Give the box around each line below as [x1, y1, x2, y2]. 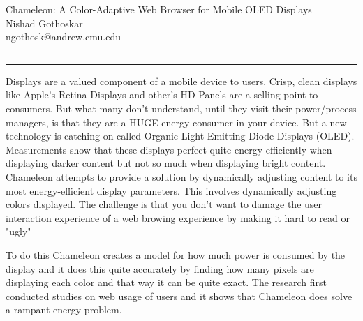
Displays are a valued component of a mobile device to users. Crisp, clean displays [6, 73, 357, 88]
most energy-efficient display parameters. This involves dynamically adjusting [6, 183, 337, 197]
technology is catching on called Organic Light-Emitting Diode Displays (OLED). [6, 128, 355, 143]
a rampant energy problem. [6, 302, 122, 317]
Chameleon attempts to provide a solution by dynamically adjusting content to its [6, 169, 357, 184]
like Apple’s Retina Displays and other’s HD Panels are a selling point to [6, 87, 318, 102]
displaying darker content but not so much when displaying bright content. [6, 156, 326, 170]
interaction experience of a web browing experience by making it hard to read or [6, 210, 350, 225]
